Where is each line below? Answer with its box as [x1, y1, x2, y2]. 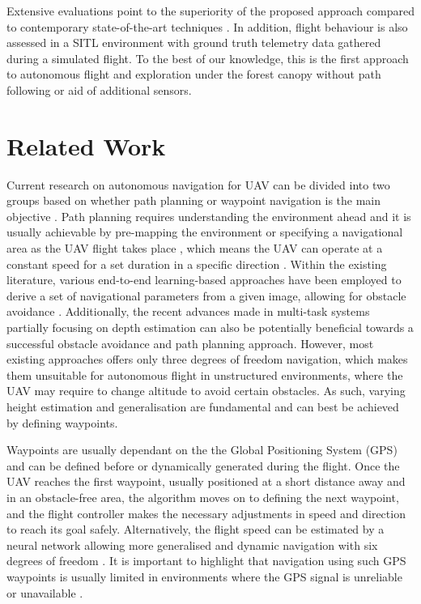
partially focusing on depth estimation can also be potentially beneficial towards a [6, 319, 414, 336]
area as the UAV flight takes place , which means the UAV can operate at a [6, 240, 383, 257]
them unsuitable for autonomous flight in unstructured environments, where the [6, 366, 403, 383]
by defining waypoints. [6, 414, 118, 431]
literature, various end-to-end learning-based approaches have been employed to [6, 271, 402, 288]
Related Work [6, 129, 166, 162]
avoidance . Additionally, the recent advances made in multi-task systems [6, 303, 370, 320]
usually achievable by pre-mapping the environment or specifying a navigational [6, 223, 403, 240]
